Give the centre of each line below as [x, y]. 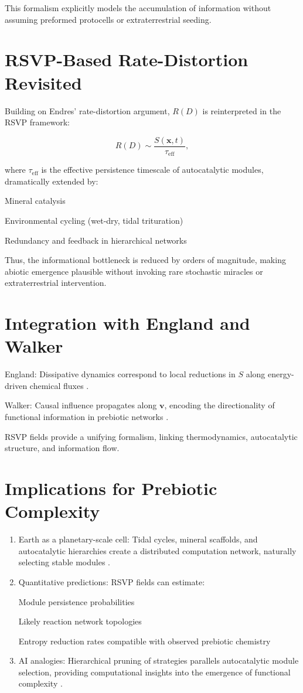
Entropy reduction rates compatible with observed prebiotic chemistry [144, 641]
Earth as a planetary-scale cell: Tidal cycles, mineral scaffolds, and [138, 539]
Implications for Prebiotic [111, 488]
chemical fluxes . [59, 385]
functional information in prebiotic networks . [87, 417]
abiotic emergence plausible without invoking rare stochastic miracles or [134, 271]
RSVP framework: [37, 122]
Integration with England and [127, 323]
